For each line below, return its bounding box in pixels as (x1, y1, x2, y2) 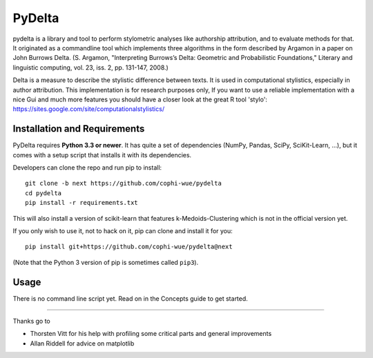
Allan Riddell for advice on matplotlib (30, 339, 135, 348)
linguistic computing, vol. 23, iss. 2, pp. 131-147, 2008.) (12, 63, 169, 72)
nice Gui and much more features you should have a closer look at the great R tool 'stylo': (12, 95, 267, 103)
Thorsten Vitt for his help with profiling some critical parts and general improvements (30, 330, 272, 338)
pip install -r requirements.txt (25, 199, 138, 207)
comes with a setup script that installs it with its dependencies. (12, 150, 192, 159)
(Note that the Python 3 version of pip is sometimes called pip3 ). (12, 258, 199, 266)
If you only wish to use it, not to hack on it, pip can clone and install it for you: (12, 226, 233, 235)
